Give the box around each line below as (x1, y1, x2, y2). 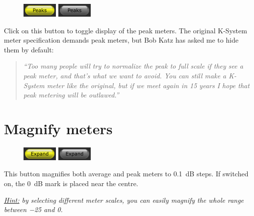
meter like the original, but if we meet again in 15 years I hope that (47, 80, 250, 90)
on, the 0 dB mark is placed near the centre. (4, 178, 138, 189)
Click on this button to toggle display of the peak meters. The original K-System (4, 25, 247, 35)
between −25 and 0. (4, 204, 63, 215)
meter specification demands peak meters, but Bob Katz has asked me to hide (4, 35, 239, 45)
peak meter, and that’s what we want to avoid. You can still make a (23, 70, 227, 80)
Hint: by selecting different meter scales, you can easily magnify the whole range (4, 194, 244, 205)
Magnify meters (4, 118, 113, 138)
